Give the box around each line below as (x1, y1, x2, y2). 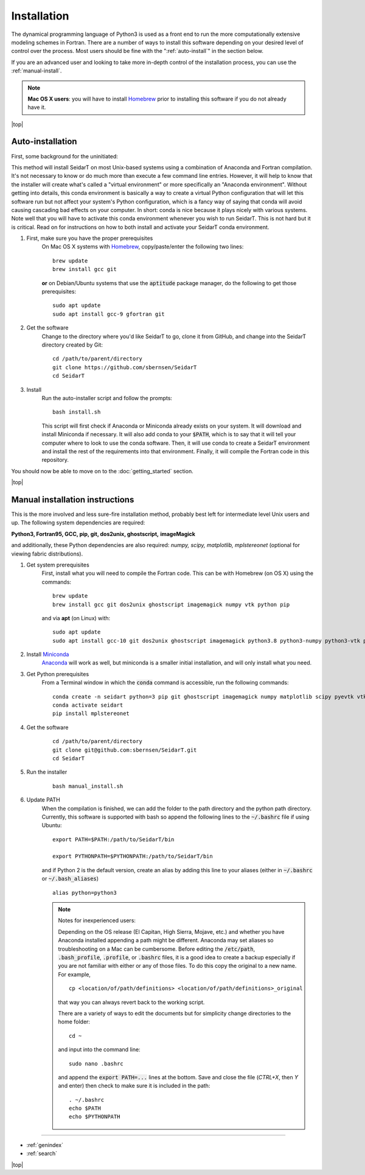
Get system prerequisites (26, 561, 89, 568)
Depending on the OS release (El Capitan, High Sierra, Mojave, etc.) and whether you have (58, 928, 285, 935)
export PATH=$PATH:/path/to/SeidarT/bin (52, 836, 175, 843)
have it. (27, 104, 46, 111)
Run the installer (26, 768, 68, 776)
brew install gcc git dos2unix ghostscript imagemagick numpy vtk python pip (52, 601, 290, 608)
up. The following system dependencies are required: (11, 519, 145, 526)
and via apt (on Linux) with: (41, 614, 111, 621)
